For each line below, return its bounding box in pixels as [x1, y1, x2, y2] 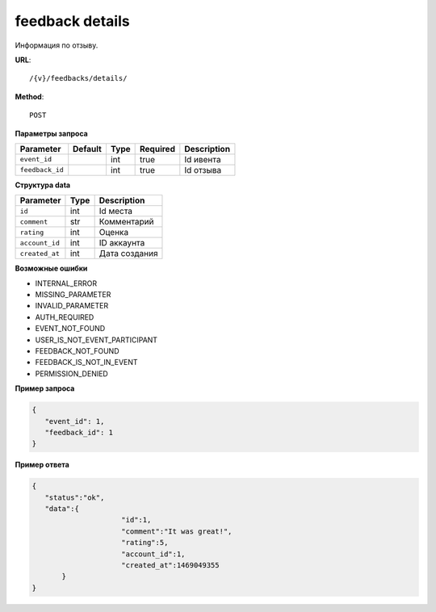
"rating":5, [121, 538, 169, 547]
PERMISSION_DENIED [35, 368, 108, 379]
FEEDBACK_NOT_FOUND [35, 346, 120, 356]
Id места [99, 206, 133, 217]
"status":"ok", [44, 493, 105, 502]
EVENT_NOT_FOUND [35, 324, 106, 333]
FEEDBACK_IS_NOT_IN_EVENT [35, 358, 138, 367]
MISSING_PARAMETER [35, 290, 111, 300]
